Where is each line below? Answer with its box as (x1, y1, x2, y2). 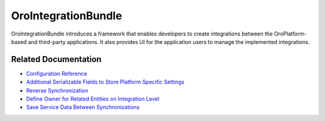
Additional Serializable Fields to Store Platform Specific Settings (26, 78, 185, 85)
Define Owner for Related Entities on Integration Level (26, 95, 159, 102)
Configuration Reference (26, 70, 87, 77)
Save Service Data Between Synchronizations (26, 104, 140, 111)
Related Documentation (11, 54, 102, 64)
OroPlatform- (274, 30, 307, 37)
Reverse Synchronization (26, 87, 88, 94)
